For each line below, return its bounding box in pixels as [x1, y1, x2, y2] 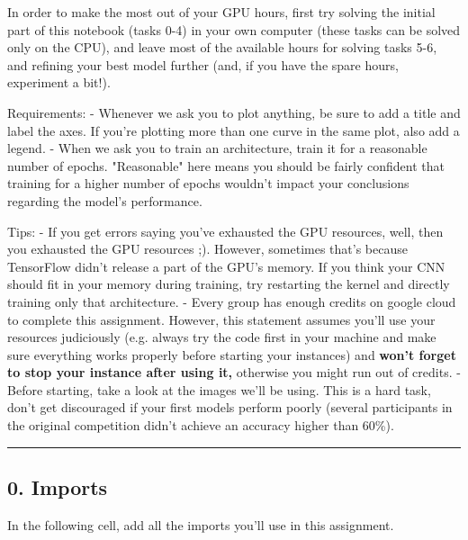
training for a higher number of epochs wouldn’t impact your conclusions [7, 174, 409, 193]
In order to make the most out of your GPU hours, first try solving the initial [7, 3, 436, 21]
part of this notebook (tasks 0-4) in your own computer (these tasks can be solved [7, 20, 461, 39]
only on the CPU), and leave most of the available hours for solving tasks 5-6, [7, 38, 437, 57]
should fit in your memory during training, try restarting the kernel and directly [7, 274, 450, 293]
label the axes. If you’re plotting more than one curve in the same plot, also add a [7, 121, 460, 139]
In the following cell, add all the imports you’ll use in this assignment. [7, 515, 394, 534]
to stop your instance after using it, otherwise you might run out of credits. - [7, 363, 461, 382]
